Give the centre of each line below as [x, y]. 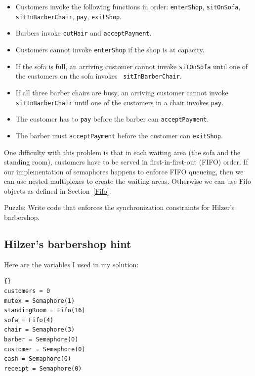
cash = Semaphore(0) [38, 359]
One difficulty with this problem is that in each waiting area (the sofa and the [122, 152]
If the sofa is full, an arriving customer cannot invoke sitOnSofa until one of [132, 66]
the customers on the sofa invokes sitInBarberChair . [99, 76]
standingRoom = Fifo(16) [45, 311]
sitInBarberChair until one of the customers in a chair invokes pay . [120, 102]
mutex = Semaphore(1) [40, 301]
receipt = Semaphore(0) [43, 368]
